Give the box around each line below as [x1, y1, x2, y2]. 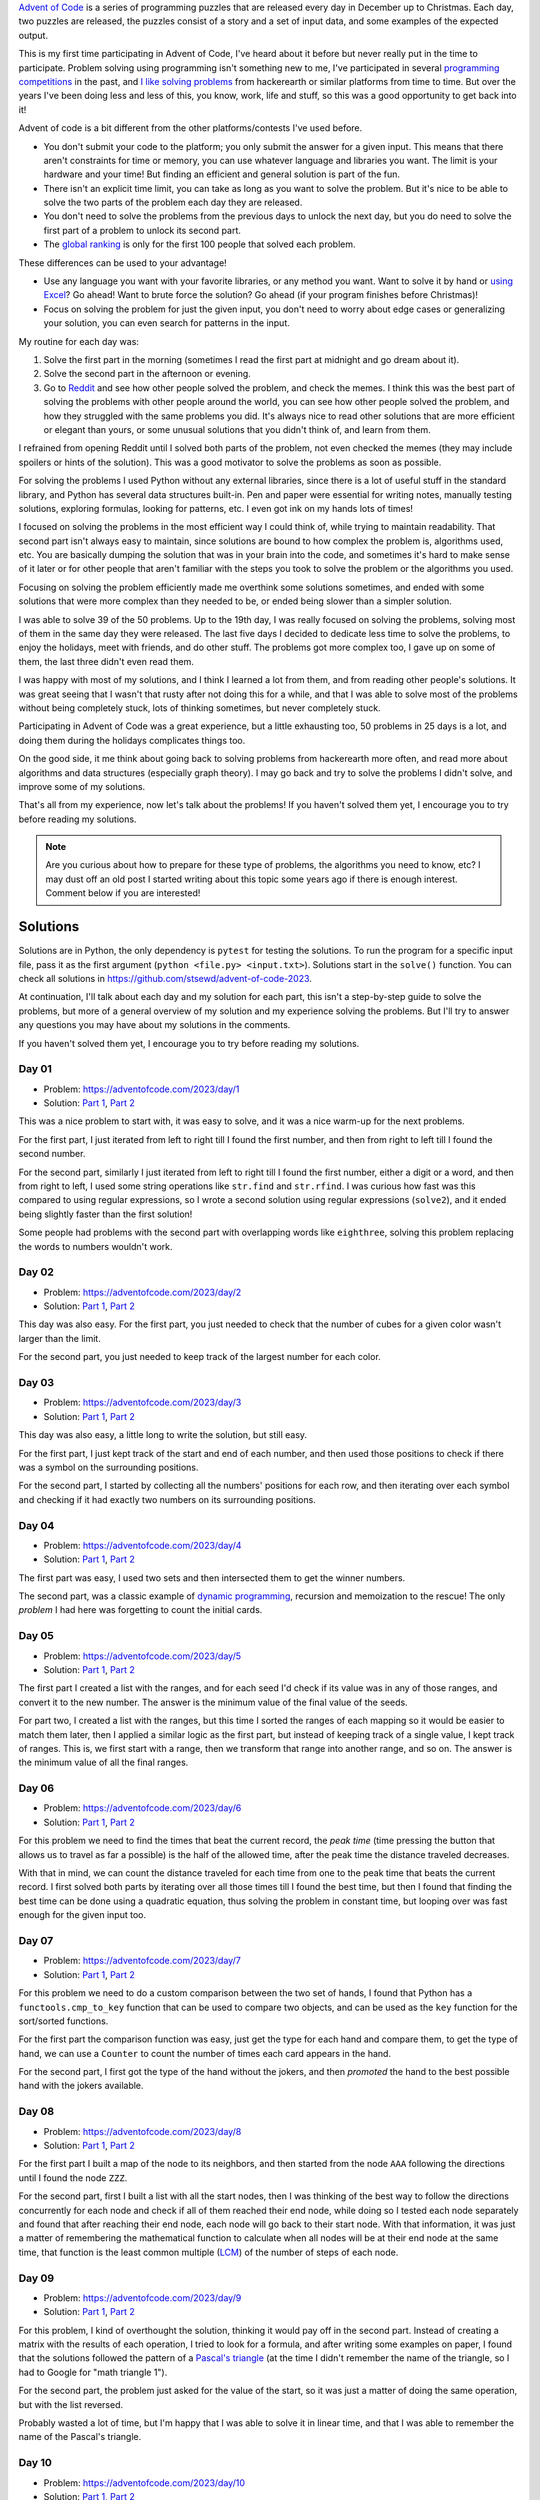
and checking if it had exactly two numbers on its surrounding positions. [18, 1493, 317, 1505]
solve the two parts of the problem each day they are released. [43, 196, 303, 209]
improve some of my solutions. [18, 780, 146, 792]
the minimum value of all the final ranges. [18, 1756, 189, 1769]
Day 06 [18, 1781, 55, 1795]
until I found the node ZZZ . [18, 2171, 128, 2184]
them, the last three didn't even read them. [18, 655, 194, 667]
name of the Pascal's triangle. [18, 2431, 142, 2443]
